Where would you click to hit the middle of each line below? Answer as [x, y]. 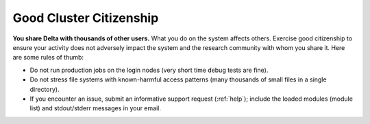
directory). [45, 89]
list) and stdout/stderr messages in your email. [95, 108]
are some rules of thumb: [48, 58]
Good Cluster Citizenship [86, 18]
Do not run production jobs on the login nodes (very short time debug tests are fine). [149, 70]
